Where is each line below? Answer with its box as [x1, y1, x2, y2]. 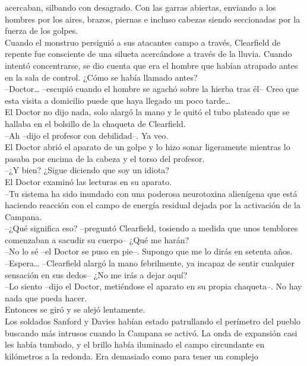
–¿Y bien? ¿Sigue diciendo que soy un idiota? [5, 164, 169, 176]
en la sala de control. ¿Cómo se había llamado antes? [5, 71, 198, 83]
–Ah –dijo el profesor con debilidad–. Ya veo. [5, 129, 169, 141]
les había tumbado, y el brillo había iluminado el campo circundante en [5, 338, 265, 351]
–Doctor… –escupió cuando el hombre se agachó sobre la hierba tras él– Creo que [5, 82, 299, 95]
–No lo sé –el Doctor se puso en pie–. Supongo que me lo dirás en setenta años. [5, 245, 293, 257]
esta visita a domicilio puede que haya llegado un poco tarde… [5, 94, 231, 106]
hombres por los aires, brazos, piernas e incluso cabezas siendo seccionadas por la [5, 12, 300, 25]
